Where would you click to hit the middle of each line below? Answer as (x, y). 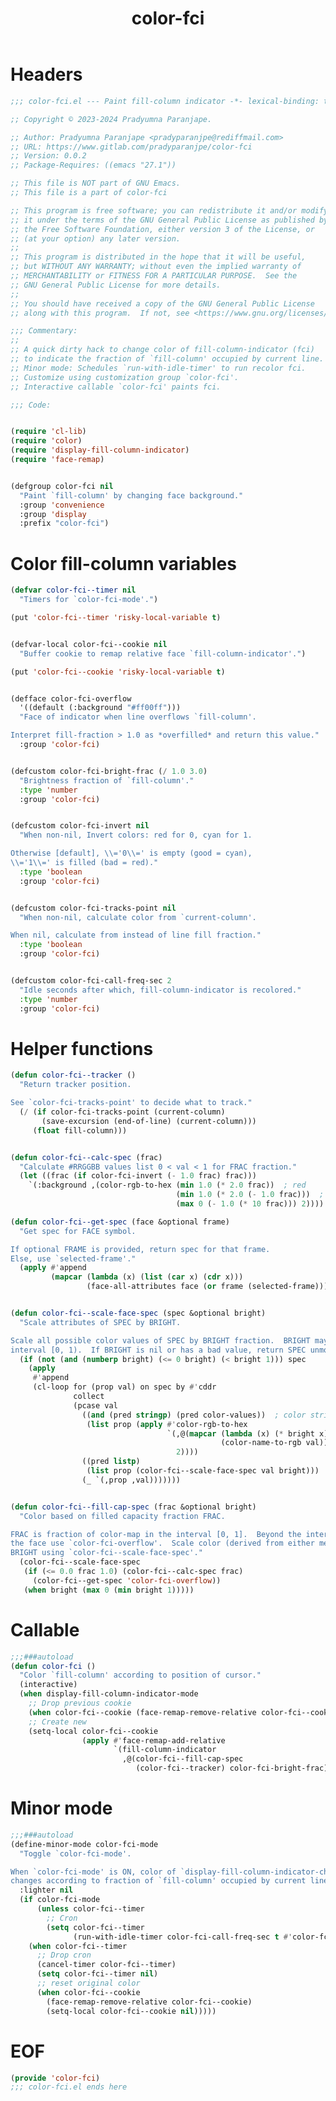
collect (89, 1397)
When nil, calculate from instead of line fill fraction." (136, 935)
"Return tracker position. (75, 1085)
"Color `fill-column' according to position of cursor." (140, 1675)
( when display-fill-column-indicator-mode (109, 1694)
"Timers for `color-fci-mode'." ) (89, 600)
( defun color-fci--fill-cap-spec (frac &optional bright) (133, 1507)
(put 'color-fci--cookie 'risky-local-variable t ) (118, 672)
